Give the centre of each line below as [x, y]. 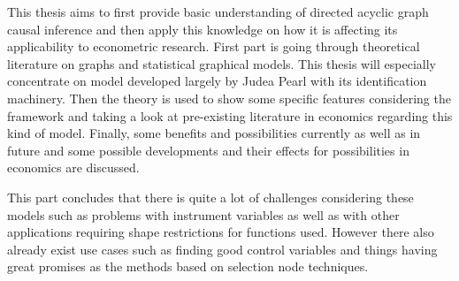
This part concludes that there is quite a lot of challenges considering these [210, 197]
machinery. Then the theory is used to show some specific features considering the [229, 98]
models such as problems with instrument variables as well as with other [203, 214]
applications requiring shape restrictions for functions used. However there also [221, 232]
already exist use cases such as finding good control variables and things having [222, 249]
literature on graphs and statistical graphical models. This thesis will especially [222, 63]
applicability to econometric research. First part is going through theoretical [214, 46]
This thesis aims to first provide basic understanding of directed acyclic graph [218, 11]
